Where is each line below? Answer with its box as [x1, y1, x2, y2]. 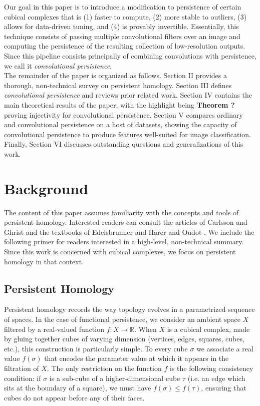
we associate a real [196, 343, 253, 353]
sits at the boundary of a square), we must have [4, 382, 151, 393]
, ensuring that [201, 382, 246, 393]
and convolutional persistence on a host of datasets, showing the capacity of [4, 119, 237, 130]
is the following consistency [169, 362, 253, 373]
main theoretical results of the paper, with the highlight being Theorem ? [4, 99, 235, 110]
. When [134, 323, 157, 334]
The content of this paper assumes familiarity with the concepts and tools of [4, 207, 239, 217]
